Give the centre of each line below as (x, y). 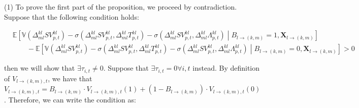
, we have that (70, 78)
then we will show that (40, 68)
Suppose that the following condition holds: (72, 16)
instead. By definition (226, 68)
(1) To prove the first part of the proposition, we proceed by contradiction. (121, 7)
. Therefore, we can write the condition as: (70, 100)
